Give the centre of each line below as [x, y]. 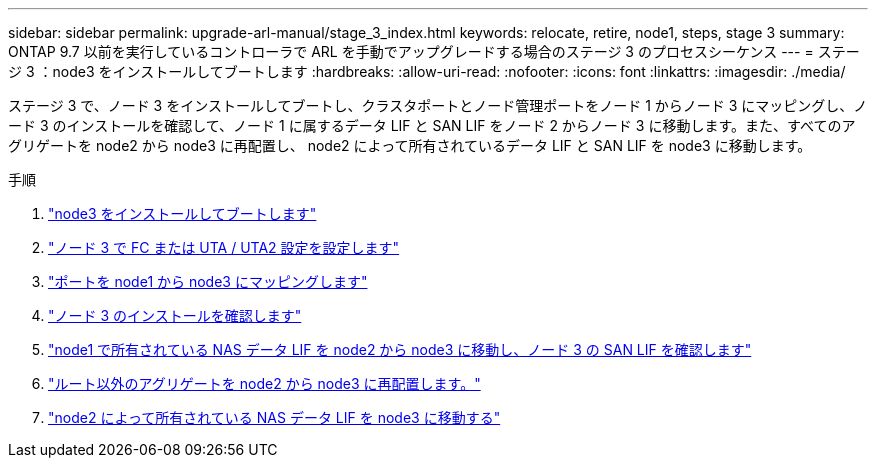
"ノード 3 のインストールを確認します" [175, 315]
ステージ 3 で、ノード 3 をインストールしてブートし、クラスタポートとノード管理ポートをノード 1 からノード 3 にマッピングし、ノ [438, 105]
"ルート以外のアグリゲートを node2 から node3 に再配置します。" [264, 383]
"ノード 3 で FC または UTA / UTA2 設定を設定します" [224, 247]
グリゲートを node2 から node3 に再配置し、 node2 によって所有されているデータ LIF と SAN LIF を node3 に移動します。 [410, 145]
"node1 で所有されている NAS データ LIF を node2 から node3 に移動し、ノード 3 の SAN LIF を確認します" [400, 349]
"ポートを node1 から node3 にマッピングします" [208, 281]
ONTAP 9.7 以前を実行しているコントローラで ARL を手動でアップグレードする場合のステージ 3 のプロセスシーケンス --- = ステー [434, 51]
